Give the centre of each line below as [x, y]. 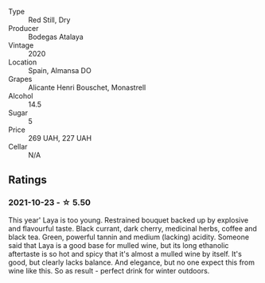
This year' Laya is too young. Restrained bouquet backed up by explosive [129, 220]
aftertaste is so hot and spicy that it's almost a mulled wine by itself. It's [125, 254]
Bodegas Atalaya [56, 37]
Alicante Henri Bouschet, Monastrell [87, 87]
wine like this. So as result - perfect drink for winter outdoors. [109, 270]
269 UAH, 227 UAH [60, 138]
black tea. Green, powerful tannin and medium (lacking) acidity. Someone [129, 237]
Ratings [28, 180]
